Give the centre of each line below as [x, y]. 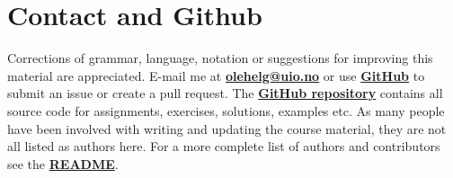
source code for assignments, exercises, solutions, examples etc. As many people [226, 110]
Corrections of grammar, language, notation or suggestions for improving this [220, 58]
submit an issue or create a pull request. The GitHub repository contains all [225, 93]
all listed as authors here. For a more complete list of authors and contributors [224, 146]
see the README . [63, 163]
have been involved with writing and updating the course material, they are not [227, 128]
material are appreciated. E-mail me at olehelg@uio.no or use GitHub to [216, 75]
